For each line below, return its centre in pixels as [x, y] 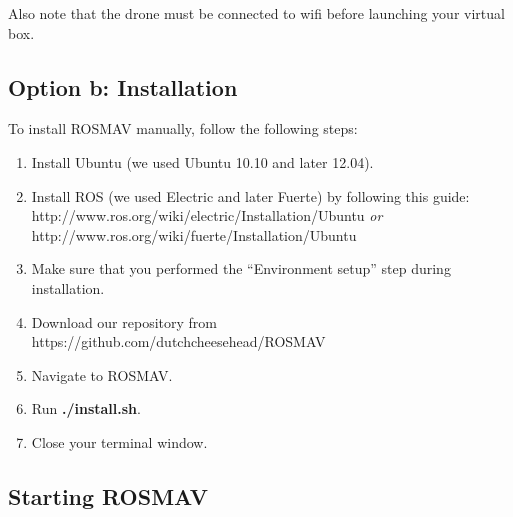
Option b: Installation [123, 86]
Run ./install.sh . [86, 408]
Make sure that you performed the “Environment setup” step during [241, 268]
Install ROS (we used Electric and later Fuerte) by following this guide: [250, 195]
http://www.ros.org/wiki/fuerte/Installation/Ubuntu [194, 234]
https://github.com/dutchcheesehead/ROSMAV [178, 341]
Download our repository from [124, 321]
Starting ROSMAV [108, 495]
